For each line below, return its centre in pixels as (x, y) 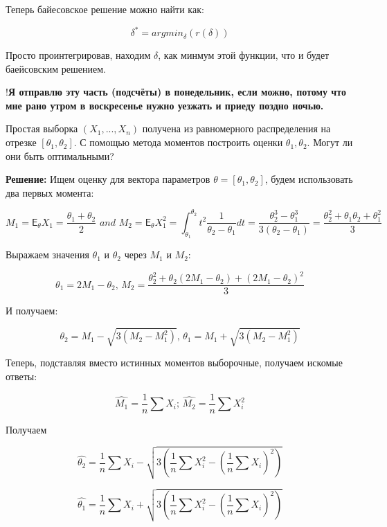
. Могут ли (330, 142)
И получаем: (32, 311)
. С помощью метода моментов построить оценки (178, 142)
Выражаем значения (47, 254)
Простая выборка (42, 128)
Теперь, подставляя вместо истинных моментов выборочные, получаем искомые (174, 363)
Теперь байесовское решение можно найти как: (105, 9)
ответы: (21, 376)
